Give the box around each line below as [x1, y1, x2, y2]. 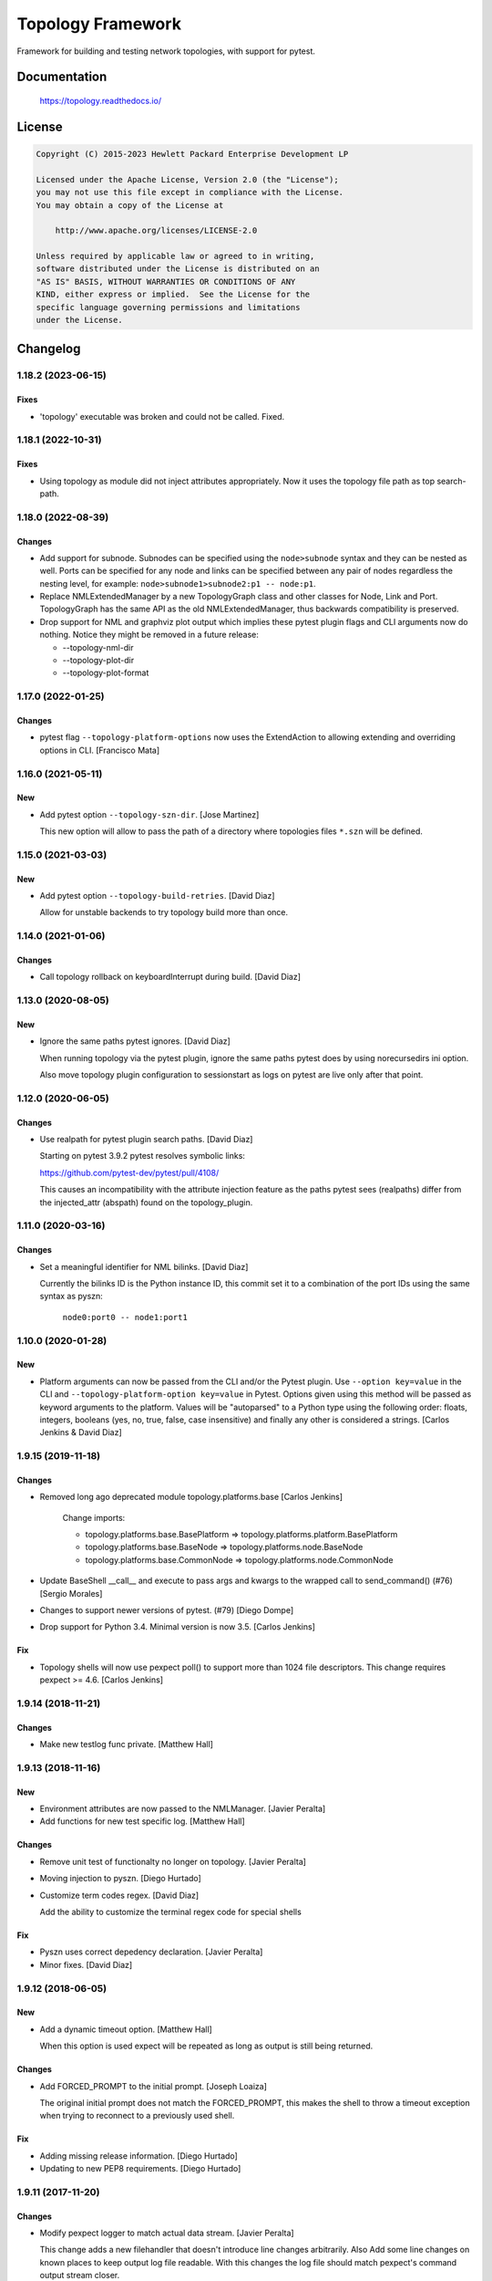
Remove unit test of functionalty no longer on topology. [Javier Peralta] [39, 1856, 307, 1867]
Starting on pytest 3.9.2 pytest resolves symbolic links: [39, 1151, 246, 1161]
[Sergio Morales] [39, 1588, 103, 1599]
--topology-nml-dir [62, 641, 134, 652]
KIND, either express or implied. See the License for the [36, 289, 311, 300]
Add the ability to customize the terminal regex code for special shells [39, 1907, 302, 1917]
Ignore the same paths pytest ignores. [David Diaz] [39, 1036, 231, 1047]
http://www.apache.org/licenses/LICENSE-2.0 [55, 225, 258, 236]
